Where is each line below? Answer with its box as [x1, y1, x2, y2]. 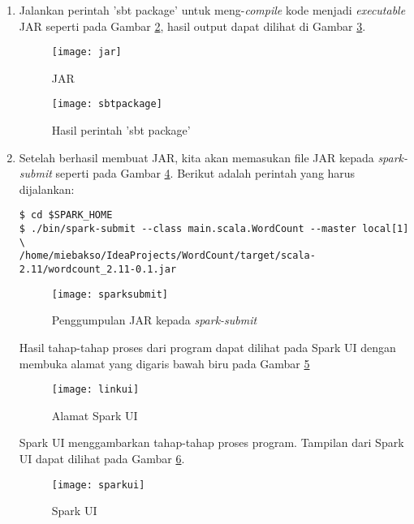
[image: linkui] [51, 384, 140, 396]
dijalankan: [19, 180, 75, 197]
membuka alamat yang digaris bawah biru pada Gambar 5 [19, 354, 310, 372]
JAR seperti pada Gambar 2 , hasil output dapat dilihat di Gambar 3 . [19, 17, 366, 34]
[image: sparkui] [51, 479, 145, 491]
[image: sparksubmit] [51, 288, 168, 300]
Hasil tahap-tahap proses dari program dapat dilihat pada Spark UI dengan [19, 339, 396, 355]
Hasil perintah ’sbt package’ [51, 122, 191, 139]
